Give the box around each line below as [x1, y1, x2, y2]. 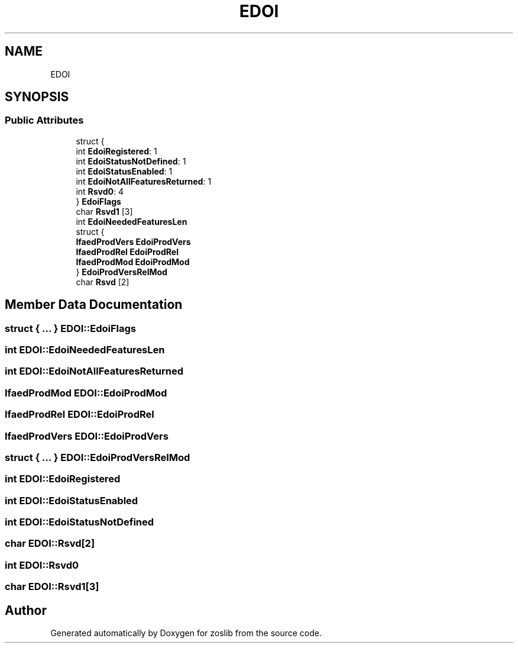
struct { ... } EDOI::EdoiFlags [5, 322, 136, 334]
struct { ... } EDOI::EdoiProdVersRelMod [5, 451, 190, 463]
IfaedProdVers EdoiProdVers [76, 236, 191, 247]
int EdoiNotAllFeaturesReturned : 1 [76, 176, 212, 186]
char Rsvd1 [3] [76, 206, 133, 217]
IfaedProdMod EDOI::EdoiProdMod [5, 386, 167, 399]
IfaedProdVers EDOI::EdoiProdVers [5, 430, 169, 442]
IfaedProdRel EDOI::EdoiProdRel [5, 408, 154, 421]
